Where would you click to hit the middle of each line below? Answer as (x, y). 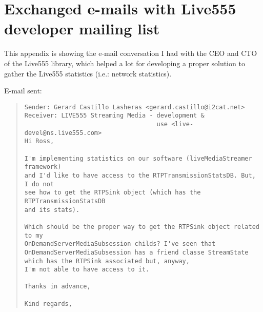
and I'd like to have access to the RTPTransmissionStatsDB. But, (140, 175)
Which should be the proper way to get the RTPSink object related (142, 227)
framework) (43, 167)
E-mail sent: (23, 91)
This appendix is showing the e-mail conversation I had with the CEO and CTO (131, 53)
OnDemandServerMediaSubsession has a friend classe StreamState (136, 252)
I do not (39, 184)
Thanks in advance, (57, 287)
